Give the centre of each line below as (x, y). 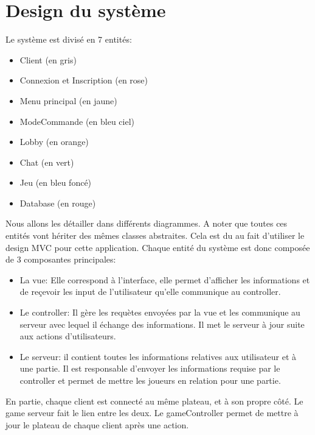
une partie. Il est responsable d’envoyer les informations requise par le (150, 368)
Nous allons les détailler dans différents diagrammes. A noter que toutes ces (147, 223)
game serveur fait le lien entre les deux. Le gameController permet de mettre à (152, 413)
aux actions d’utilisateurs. (68, 336)
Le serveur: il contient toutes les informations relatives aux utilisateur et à (158, 356)
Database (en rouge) (58, 203)
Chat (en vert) (47, 162)
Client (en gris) (48, 59)
